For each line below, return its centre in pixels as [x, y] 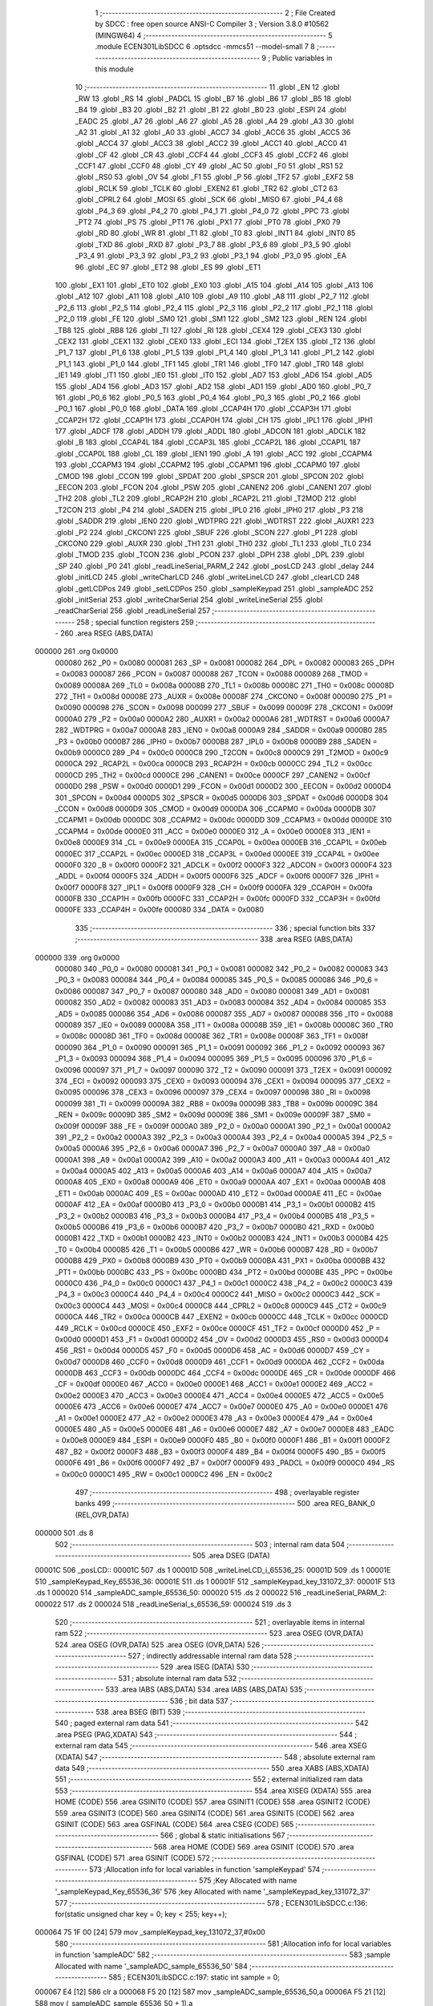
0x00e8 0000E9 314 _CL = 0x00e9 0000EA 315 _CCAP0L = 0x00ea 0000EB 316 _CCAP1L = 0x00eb [221, 843]
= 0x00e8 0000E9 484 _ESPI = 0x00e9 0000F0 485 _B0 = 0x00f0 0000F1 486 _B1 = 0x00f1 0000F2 [223, 1440]
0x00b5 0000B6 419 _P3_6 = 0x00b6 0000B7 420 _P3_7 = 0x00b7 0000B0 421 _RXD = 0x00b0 [214, 1227]
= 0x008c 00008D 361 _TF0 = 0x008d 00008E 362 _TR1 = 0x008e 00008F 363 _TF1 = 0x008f [212, 1036]
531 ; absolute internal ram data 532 [178, 1678]
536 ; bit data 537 [199, 1700]
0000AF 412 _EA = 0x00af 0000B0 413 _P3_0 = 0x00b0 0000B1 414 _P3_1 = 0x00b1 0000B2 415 [215, 1204]
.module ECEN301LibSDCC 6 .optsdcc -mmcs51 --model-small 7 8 [205, 47]
